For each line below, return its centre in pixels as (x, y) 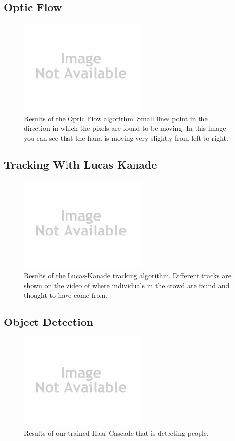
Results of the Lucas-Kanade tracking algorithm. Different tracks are (128, 276)
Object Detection (49, 321)
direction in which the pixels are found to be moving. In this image (125, 128)
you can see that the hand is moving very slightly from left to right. (126, 137)
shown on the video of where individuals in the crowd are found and (127, 285)
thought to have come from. (66, 295)
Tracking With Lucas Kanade (81, 164)
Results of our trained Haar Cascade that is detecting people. (116, 432)
